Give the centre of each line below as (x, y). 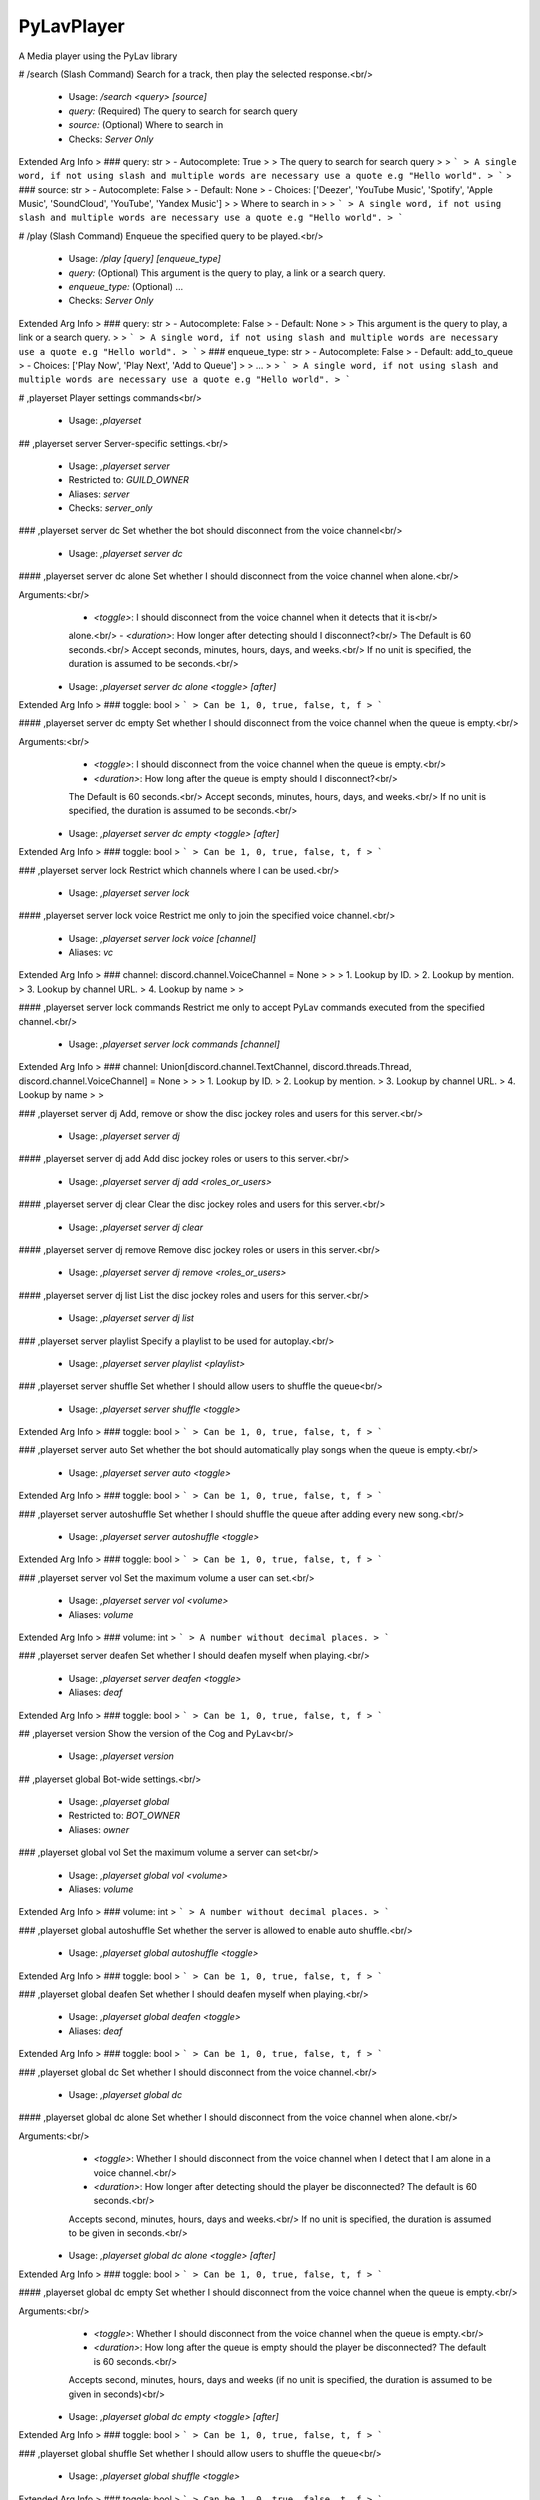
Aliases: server (99, 494)
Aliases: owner (99, 1829)
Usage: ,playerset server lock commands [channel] (174, 1044)
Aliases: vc (91, 952)
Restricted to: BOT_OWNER (124, 1816)
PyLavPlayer (71, 26)
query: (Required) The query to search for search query (183, 111)
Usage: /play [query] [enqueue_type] (145, 259)
